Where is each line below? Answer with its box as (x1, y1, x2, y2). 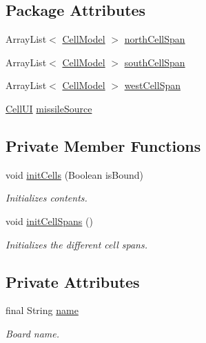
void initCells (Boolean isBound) (6, 167, 144, 182)
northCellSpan (124, 32, 185, 46)
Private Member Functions (6, 135, 201, 156)
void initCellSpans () (6, 213, 93, 228)
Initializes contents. (6, 190, 87, 205)
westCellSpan (124, 78, 181, 92)
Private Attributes (6, 271, 140, 292)
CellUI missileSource (6, 101, 92, 115)
